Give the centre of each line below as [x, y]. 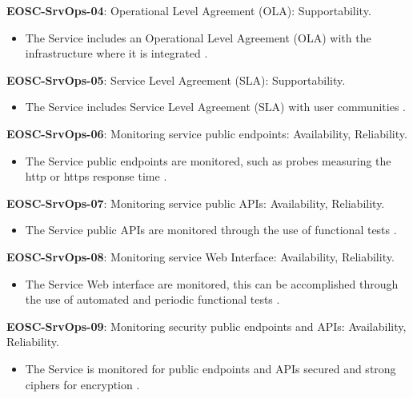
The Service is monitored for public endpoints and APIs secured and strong [211, 368]
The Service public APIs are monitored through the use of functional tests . [211, 230]
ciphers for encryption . [82, 384]
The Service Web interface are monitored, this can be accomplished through [212, 283]
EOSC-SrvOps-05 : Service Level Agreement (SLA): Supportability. [176, 80]
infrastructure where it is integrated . [116, 53]
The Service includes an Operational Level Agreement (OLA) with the [198, 37]
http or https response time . [96, 176]
